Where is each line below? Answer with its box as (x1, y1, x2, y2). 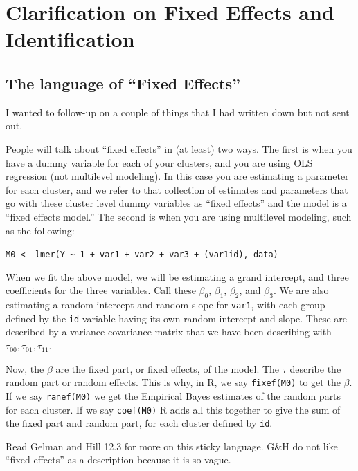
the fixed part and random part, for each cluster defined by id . (6, 416, 273, 430)
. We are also (273, 283, 329, 297)
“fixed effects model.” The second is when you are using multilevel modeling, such (6, 209, 352, 223)
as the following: (6, 223, 75, 237)
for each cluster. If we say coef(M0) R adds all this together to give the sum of (6, 402, 341, 416)
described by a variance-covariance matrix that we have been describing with (6, 324, 332, 339)
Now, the (6, 361, 44, 376)
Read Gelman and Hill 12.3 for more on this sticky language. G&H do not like (6, 438, 338, 453)
